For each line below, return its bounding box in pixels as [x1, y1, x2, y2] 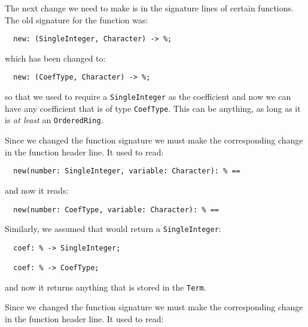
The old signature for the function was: [5, 13, 148, 26]
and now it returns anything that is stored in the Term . [5, 280, 206, 293]
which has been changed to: [5, 51, 106, 64]
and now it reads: [5, 184, 69, 196]
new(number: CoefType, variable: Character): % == [13, 205, 219, 214]
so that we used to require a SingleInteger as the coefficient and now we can [5, 90, 291, 103]
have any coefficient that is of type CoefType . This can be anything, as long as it [5, 102, 301, 114]
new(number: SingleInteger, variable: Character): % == [13, 167, 240, 176]
